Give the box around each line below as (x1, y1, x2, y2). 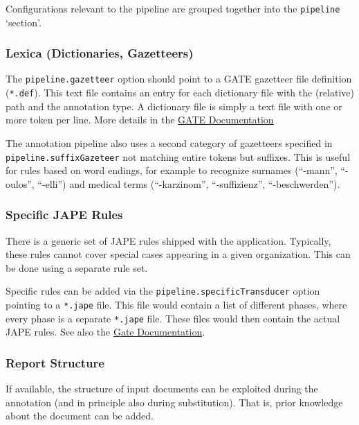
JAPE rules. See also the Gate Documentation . (6, 324, 205, 339)
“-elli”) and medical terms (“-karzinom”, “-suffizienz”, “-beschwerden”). (37, 176, 340, 191)
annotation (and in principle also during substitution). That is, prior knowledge (6, 394, 343, 409)
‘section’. (6, 15, 42, 29)
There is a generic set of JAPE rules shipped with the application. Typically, (6, 233, 331, 248)
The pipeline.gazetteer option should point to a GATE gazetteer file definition (6, 71, 352, 86)
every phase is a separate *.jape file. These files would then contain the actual (6, 311, 340, 325)
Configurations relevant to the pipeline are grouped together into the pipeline (6, 1, 340, 15)
